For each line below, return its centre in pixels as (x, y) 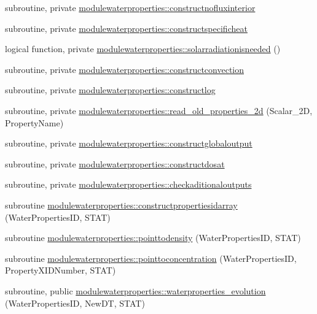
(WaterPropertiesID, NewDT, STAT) (75, 303)
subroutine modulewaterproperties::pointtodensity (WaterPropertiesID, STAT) (153, 238)
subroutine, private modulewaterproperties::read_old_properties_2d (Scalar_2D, (159, 110)
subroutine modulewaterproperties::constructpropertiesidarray (121, 205)
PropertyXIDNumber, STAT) (61, 270)
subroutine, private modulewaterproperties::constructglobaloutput (129, 143)
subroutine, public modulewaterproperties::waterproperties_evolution (135, 290)
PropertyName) (34, 122)
